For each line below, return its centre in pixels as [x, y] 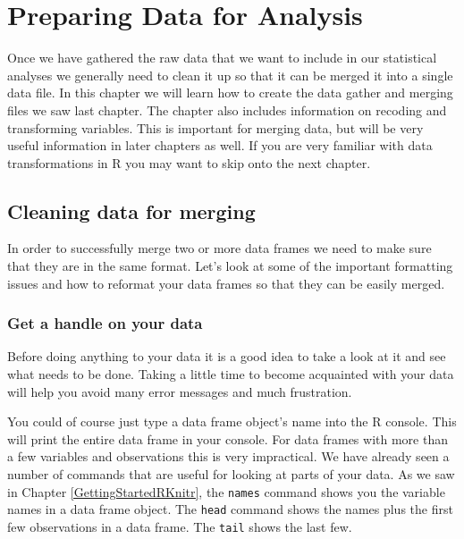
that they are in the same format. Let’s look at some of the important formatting [230, 266]
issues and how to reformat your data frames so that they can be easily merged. [226, 283]
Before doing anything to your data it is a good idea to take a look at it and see [227, 356]
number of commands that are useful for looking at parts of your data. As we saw [231, 474]
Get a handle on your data [105, 323]
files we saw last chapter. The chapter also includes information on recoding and [227, 109]
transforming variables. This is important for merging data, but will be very [215, 127]
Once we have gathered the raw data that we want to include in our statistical [222, 58]
